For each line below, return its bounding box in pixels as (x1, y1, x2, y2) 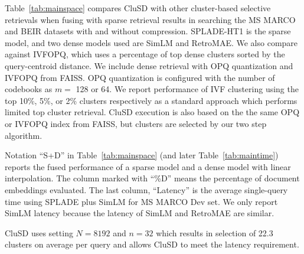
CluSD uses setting (5, 226, 73, 239)
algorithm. (5, 129, 43, 141)
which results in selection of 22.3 (156, 226, 273, 239)
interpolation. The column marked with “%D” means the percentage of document (5, 172, 300, 184)
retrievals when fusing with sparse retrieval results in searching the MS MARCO (5, 13, 296, 25)
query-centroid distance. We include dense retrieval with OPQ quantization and (5, 59, 293, 71)
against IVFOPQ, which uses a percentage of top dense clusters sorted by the (5, 48, 285, 60)
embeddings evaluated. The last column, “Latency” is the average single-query (5, 183, 288, 196)
